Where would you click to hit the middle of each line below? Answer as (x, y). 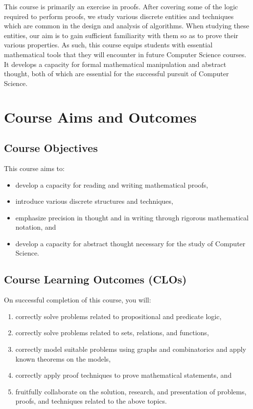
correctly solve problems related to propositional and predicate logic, (118, 316)
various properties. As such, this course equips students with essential (108, 45)
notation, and (36, 227)
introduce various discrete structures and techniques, (94, 201)
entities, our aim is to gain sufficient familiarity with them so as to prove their (121, 35)
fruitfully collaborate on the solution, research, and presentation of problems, (131, 391)
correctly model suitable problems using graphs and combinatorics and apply (131, 349)
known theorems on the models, (63, 358)
